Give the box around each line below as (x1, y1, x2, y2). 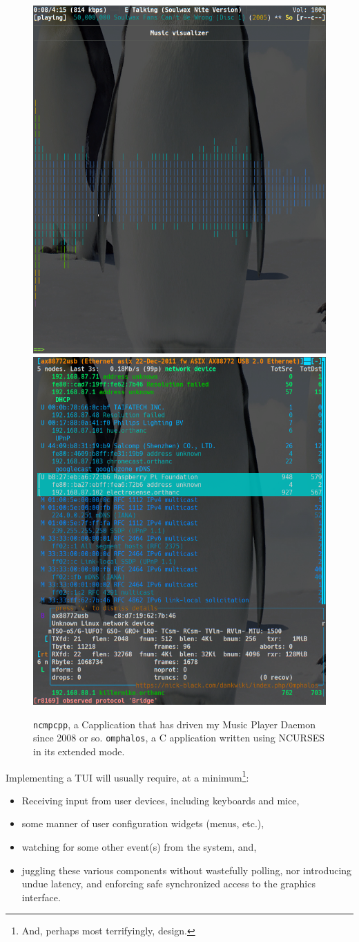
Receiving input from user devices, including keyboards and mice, (21, 793, 300, 807)
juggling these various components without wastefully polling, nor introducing (21, 862, 352, 877)
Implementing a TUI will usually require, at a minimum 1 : (6, 768, 249, 784)
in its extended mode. (33, 744, 125, 759)
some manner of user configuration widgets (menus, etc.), (21, 816, 264, 831)
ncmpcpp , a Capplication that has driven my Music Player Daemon (33, 717, 316, 731)
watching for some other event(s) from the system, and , (21, 840, 257, 854)
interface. (21, 889, 61, 904)
